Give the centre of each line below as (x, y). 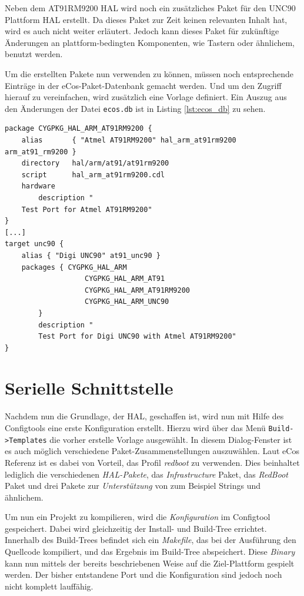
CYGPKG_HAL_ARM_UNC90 (127, 302)
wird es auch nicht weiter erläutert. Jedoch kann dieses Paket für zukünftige (142, 31)
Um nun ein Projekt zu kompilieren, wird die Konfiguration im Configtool (138, 517)
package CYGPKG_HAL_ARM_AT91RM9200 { (78, 129)
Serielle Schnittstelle (89, 388)
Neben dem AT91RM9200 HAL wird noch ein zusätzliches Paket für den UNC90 (150, 8)
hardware (38, 186)
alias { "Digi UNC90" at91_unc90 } (91, 255)
